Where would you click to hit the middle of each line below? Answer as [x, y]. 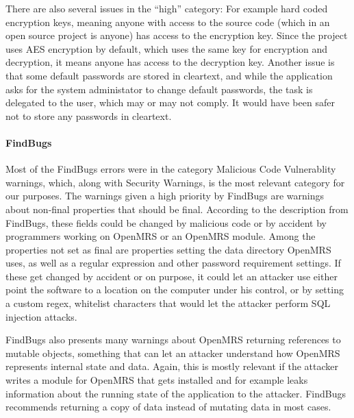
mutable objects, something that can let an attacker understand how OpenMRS [173, 353]
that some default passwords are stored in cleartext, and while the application [169, 75]
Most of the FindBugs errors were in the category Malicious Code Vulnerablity [171, 169]
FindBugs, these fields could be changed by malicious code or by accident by [166, 222]
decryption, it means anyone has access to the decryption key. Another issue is [170, 62]
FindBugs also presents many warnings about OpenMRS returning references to [173, 340]
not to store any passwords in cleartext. [89, 115]
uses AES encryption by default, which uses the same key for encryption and [167, 48]
